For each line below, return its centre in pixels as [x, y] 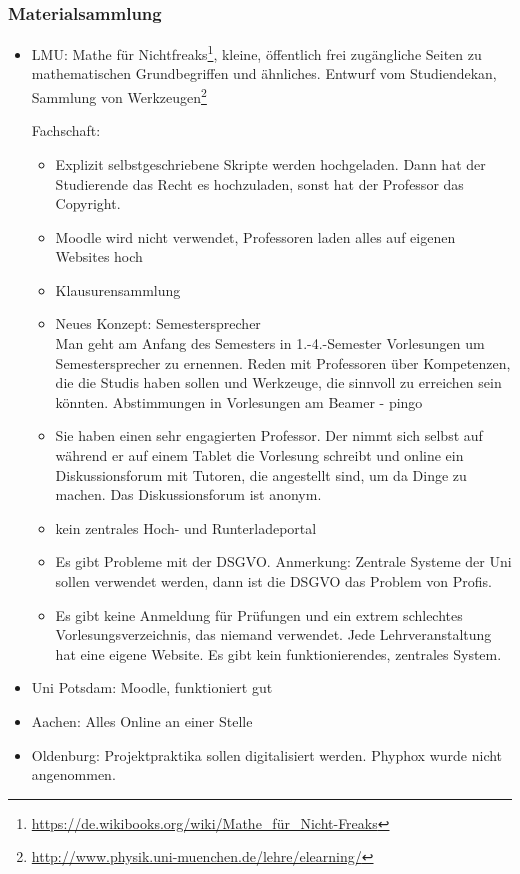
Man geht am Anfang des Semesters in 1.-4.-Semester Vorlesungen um [270, 343]
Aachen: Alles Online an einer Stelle [142, 720]
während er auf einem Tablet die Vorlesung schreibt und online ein [259, 455]
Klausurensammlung [118, 289]
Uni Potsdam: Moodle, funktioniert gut [152, 687]
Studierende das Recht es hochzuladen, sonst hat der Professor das [259, 183]
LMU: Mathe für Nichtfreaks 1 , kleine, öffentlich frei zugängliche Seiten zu [256, 52]
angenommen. [73, 774]
